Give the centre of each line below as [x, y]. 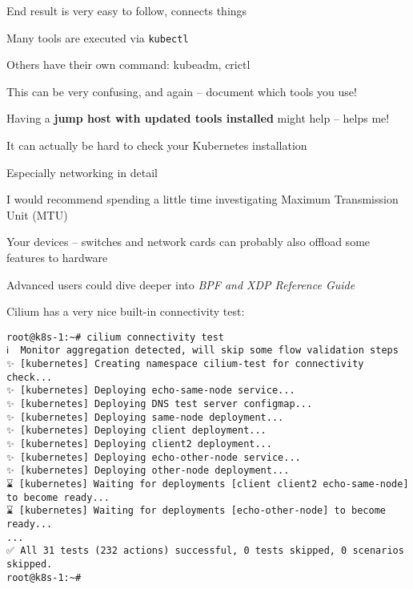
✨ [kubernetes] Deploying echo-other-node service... [154, 457]
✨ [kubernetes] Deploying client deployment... [136, 431]
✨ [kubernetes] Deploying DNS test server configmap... [160, 404]
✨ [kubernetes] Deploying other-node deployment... [148, 471]
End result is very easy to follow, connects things [127, 10]
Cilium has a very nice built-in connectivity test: [126, 311]
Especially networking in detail [82, 172]
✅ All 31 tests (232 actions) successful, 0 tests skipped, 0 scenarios [205, 551]
